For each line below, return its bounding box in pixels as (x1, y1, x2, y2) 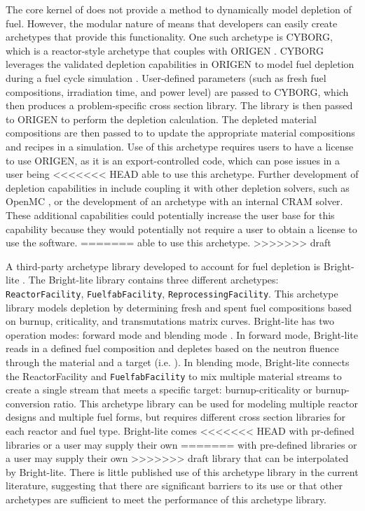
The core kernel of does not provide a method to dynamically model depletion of (6, 2, 352, 16)
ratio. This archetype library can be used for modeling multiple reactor (53, 395, 359, 410)
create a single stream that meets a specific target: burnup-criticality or (6, 382, 312, 397)
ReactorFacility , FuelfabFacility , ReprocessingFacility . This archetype (6, 286, 338, 300)
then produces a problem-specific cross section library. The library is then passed (6, 98, 353, 113)
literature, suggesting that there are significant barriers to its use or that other (6, 478, 343, 493)
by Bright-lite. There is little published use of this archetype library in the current (6, 464, 359, 479)
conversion (6, 395, 50, 410)
